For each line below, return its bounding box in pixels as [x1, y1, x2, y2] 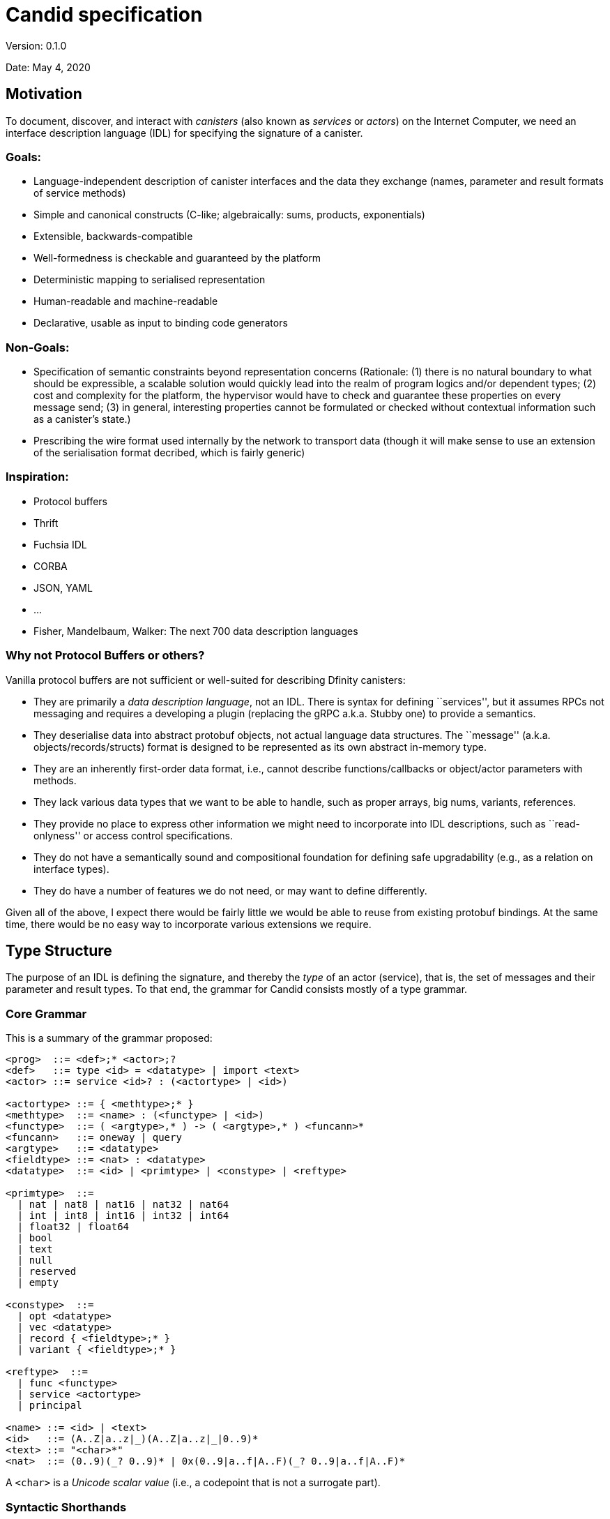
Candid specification [6, 3, 203, 27]
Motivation [6, 85, 82, 103]
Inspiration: [6, 470, 69, 484]
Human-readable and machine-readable [33, 295, 218, 308]
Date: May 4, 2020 [6, 61, 91, 73]
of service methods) [33, 187, 126, 200]
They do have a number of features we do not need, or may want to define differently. [33, 884, 427, 897]
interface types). [33, 862, 109, 875]
